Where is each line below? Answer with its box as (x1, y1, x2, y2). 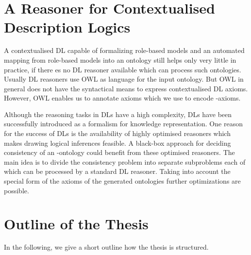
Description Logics (4, 17, 131, 37)
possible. (4, 185, 29, 195)
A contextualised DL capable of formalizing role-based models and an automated (4, 45, 245, 55)
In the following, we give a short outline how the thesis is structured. (4, 242, 209, 252)
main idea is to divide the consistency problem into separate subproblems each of (4, 156, 246, 167)
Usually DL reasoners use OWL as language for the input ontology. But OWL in (4, 74, 244, 84)
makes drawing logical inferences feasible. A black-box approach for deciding (4, 137, 231, 148)
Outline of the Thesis (4, 214, 149, 234)
